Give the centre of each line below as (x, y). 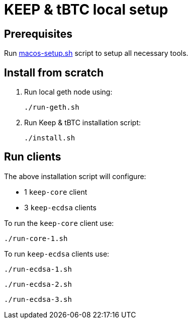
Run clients (33, 157)
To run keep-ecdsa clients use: (57, 254)
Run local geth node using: (68, 92)
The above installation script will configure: (75, 176)
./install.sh (50, 138)
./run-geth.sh (52, 107)
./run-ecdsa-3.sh (38, 299)
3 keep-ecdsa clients (60, 207)
